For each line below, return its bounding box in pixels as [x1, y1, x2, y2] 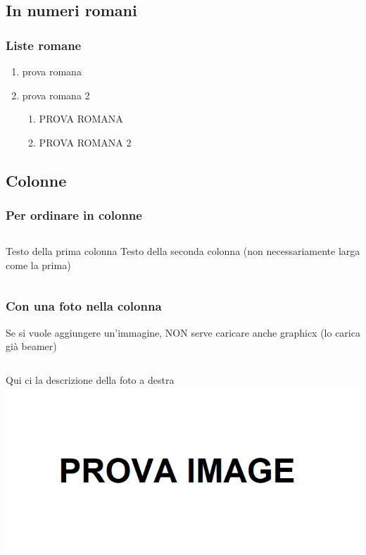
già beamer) [6, 339, 57, 354]
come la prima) [6, 257, 71, 272]
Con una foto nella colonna [6, 297, 162, 315]
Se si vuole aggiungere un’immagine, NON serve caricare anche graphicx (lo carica [6, 325, 360, 339]
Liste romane [6, 36, 82, 54]
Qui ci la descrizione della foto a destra [6, 372, 175, 387]
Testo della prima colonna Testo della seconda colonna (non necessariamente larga [6, 244, 360, 258]
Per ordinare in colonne [6, 206, 142, 224]
